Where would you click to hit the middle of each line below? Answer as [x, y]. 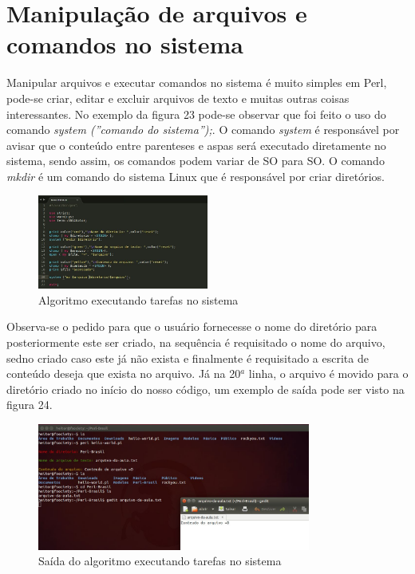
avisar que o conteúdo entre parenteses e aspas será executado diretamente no [196, 145]
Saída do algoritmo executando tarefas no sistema [160, 561]
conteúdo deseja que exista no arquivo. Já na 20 [124, 373]
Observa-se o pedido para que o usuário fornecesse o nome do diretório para [192, 326]
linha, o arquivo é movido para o [328, 373]
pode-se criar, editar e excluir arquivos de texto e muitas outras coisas [178, 98]
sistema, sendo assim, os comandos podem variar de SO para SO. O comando [196, 161]
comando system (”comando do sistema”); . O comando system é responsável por [203, 130]
